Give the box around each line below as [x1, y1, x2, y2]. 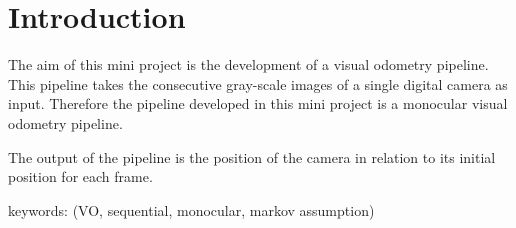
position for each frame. [8, 166, 153, 187]
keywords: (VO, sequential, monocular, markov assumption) [8, 199, 375, 220]
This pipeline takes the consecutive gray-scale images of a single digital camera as [8, 73, 508, 94]
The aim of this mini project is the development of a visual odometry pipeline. [8, 54, 489, 75]
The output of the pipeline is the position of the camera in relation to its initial [8, 146, 496, 167]
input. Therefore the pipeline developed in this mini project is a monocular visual [8, 93, 508, 114]
